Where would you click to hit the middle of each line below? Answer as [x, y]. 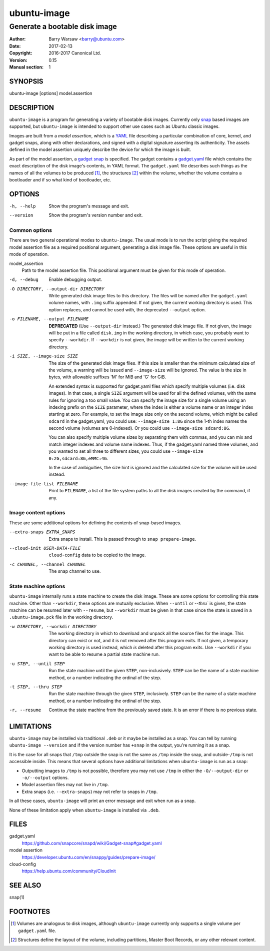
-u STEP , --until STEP [37, 664]
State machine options [37, 586]
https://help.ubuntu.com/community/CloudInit [69, 871]
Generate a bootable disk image [63, 26]
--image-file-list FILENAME [44, 484]
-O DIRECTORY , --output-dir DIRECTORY [57, 289]
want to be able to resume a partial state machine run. [104, 654]
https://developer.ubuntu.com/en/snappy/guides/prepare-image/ [89, 857]
